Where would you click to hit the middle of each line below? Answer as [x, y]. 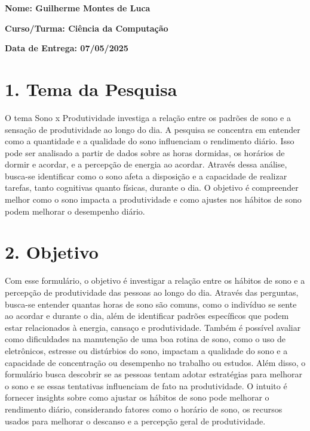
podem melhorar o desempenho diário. [75, 211]
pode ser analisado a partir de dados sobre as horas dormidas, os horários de [145, 152]
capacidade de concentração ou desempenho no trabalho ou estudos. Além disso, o [155, 362]
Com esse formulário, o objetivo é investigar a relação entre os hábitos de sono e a [155, 280]
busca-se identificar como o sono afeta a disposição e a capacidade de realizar [146, 176]
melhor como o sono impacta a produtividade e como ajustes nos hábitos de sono [153, 199]
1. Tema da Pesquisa [91, 89]
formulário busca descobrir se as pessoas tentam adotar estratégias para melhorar [154, 374]
